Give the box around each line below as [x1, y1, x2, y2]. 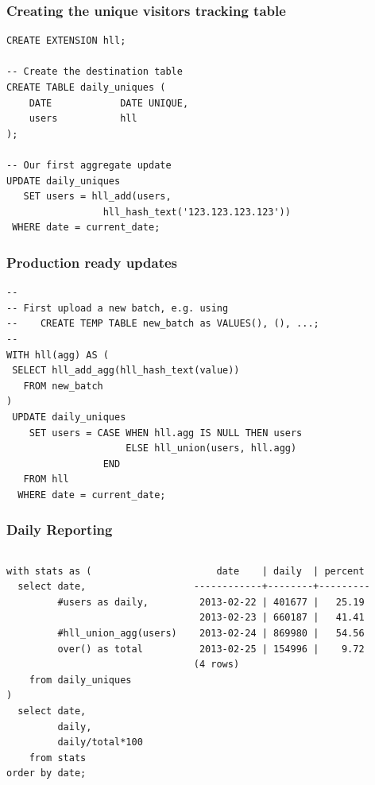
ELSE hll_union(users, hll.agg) [126, 443, 297, 454]
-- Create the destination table [6, 66, 183, 78]
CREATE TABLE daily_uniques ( [6, 82, 166, 93]
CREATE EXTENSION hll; [6, 35, 126, 47]
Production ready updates [6, 252, 178, 272]
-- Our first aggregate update [6, 159, 172, 171]
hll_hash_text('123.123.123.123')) [102, 206, 291, 218]
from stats [29, 752, 87, 764]
